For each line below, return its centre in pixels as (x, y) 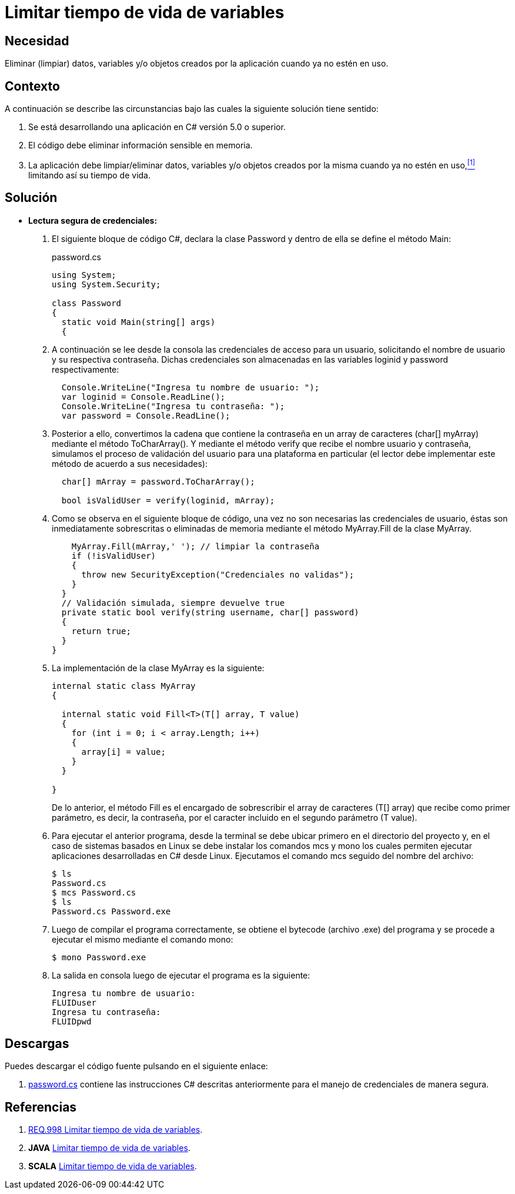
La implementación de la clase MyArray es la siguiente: (158, 668)
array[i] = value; (123, 752)
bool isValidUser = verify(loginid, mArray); (168, 500)
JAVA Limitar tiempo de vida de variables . (109, 1148)
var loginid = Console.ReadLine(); (143, 397)
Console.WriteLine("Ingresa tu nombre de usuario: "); (190, 387)
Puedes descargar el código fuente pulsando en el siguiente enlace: (136, 1066)
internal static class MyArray (124, 686)
